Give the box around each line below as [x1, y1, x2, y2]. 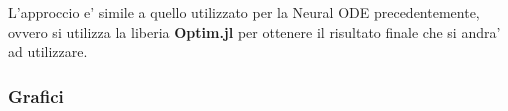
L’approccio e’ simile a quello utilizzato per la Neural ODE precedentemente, [8, 2, 480, 22]
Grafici [8, 83, 64, 108]
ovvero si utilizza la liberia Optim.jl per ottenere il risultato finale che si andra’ [8, 21, 501, 42]
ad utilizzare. [8, 41, 88, 62]
